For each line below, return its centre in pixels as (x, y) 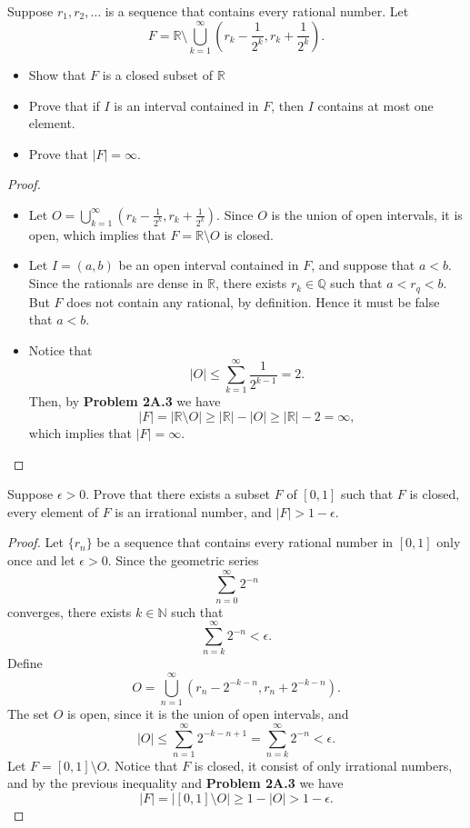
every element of (53, 511)
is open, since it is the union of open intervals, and (208, 714)
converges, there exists (70, 611)
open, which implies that (97, 234)
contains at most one (375, 105)
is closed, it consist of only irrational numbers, (323, 765)
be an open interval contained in (209, 265)
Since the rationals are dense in (116, 283)
